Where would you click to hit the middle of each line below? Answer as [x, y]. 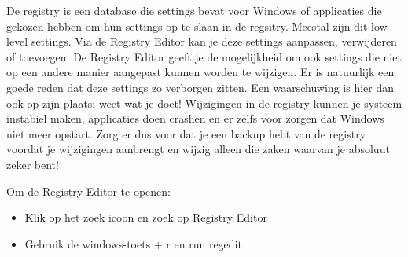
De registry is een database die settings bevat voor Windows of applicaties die [194, 10]
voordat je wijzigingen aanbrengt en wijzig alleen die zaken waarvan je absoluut [198, 149]
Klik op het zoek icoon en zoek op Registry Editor [146, 217]
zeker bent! [33, 164]
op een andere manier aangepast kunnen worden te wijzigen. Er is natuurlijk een [200, 72]
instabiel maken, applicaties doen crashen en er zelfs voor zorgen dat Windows [195, 118]
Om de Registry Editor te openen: [88, 191]
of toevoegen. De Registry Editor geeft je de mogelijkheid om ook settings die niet [204, 56]
